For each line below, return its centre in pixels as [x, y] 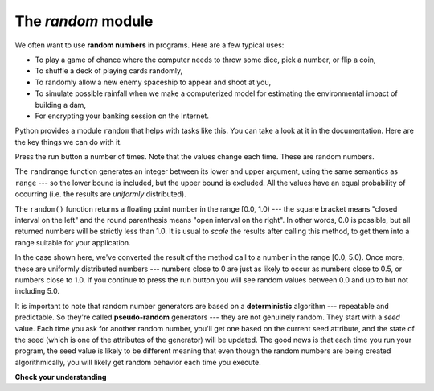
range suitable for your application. [73, 242]
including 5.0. [37, 291]
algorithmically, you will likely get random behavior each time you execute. [138, 362]
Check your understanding [61, 377]
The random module [84, 21]
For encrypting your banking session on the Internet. [122, 116]
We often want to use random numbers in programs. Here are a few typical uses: [149, 45]
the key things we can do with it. [68, 142]
